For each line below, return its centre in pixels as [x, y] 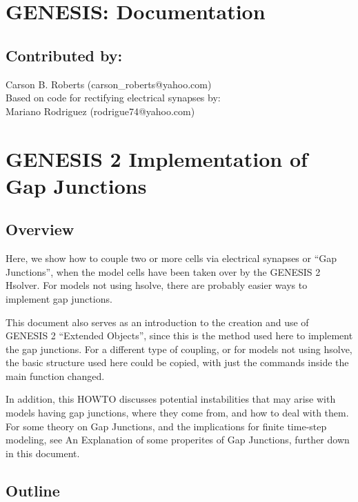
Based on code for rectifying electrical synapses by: [113, 98]
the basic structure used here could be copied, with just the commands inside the [177, 362]
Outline [33, 490]
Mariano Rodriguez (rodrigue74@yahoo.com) [100, 111]
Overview [40, 229]
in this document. [43, 453]
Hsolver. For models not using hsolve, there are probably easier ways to [157, 285]
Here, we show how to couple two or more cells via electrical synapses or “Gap [171, 258]
